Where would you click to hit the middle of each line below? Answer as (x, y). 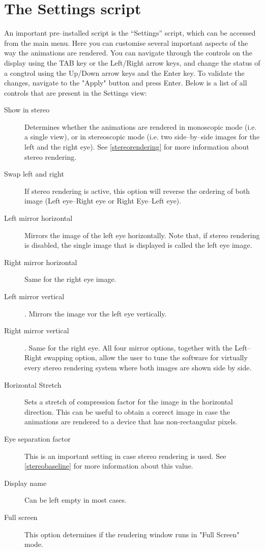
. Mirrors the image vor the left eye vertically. (96, 313)
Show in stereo (27, 110)
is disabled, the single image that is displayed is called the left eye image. (138, 245)
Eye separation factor (37, 438)
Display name (25, 483)
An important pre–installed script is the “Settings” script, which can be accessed (130, 33)
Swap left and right (34, 174)
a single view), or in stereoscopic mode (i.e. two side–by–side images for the (142, 137)
